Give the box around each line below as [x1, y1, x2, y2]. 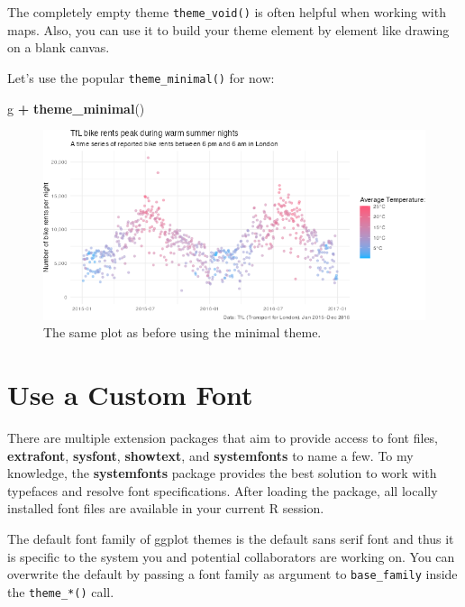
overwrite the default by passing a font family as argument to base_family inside [7, 565, 458, 584]
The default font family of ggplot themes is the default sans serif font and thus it [7, 529, 454, 548]
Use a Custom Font [7, 376, 253, 413]
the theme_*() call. [7, 582, 114, 601]
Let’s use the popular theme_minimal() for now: [7, 68, 275, 87]
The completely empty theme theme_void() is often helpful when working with [7, 3, 446, 21]
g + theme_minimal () [7, 98, 145, 117]
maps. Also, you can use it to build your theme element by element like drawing [7, 20, 450, 39]
